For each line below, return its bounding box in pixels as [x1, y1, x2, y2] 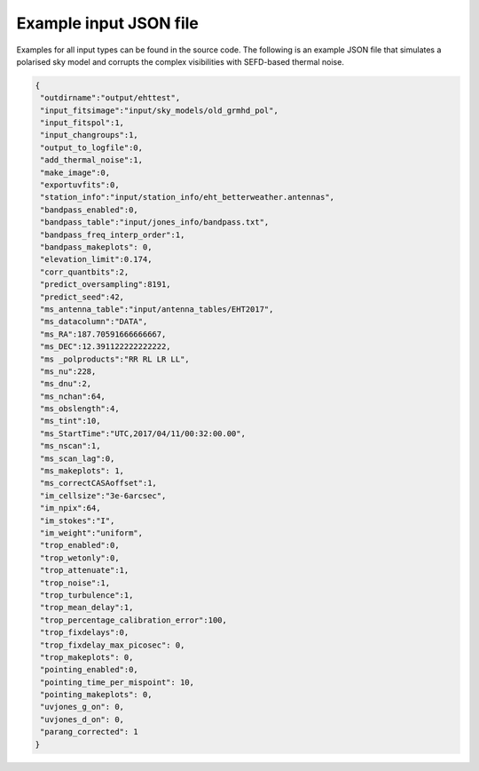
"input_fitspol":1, [40, 118, 124, 128]
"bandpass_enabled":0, [40, 204, 139, 215]
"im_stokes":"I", [40, 515, 115, 526]
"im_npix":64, [40, 503, 101, 513]
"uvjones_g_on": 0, [40, 702, 124, 712]
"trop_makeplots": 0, [40, 652, 134, 662]
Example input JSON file [16, 13, 200, 33]
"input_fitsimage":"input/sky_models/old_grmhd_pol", [40, 105, 279, 115]
